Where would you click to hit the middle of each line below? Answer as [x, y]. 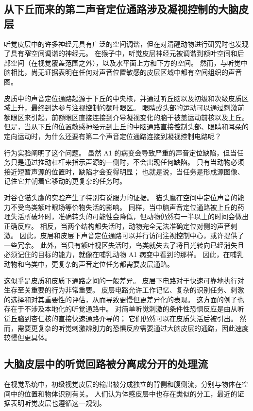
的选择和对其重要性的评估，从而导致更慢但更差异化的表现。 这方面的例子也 [124, 299]
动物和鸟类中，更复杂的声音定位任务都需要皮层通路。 [89, 264]
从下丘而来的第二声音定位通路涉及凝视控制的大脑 [121, 9]
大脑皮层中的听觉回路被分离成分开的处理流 [106, 364]
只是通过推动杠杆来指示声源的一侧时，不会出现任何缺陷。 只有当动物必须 [127, 162]
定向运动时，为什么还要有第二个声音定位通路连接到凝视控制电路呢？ [113, 136]
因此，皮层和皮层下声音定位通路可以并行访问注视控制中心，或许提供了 [132, 235]
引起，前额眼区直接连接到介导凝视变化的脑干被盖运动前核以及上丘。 [140, 117]
